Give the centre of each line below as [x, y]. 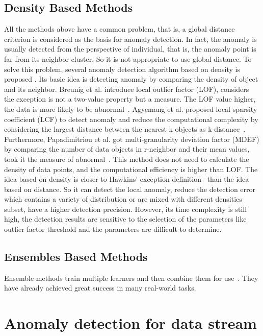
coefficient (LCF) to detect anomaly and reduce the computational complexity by [131, 119]
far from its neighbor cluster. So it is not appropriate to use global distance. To [128, 58]
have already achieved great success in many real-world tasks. [100, 288]
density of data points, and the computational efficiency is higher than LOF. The [131, 169]
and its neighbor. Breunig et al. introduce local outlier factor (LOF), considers [127, 89]
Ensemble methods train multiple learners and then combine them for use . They [131, 278]
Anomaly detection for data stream [130, 323]
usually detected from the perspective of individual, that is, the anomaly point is [130, 49]
